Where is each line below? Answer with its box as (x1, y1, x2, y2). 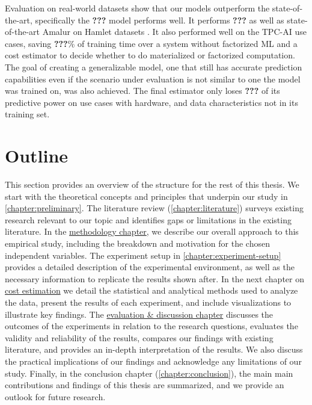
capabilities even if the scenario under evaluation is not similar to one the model (5, 72, 301, 85)
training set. (5, 108, 50, 120)
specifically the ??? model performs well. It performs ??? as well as (35, 13, 284, 26)
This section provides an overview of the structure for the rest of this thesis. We (5, 178, 299, 191)
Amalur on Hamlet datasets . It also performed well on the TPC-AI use (42, 25, 307, 38)
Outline (5, 143, 69, 168)
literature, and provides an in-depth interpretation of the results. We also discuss (5, 343, 303, 356)
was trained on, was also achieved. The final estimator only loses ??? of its (5, 84, 280, 97)
